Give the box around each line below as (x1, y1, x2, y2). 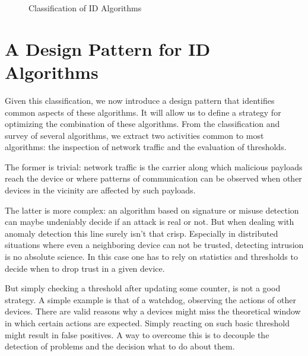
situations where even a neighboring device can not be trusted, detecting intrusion (5, 239, 304, 251)
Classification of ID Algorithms (28, 2, 142, 14)
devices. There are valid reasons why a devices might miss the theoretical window (5, 305, 301, 317)
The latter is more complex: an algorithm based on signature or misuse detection (5, 204, 299, 216)
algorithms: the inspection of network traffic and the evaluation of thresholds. (5, 141, 287, 153)
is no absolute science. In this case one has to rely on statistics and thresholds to (5, 250, 298, 263)
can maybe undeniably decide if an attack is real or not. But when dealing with (5, 215, 294, 228)
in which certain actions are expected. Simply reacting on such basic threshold (5, 317, 290, 329)
